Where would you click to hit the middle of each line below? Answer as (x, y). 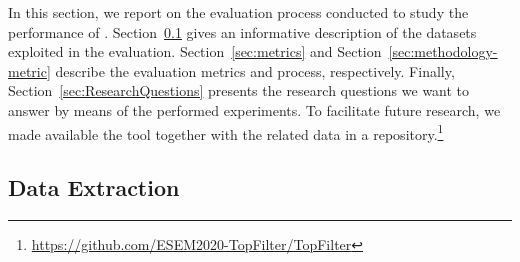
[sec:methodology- (443, 51)
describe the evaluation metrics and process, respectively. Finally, (255, 70)
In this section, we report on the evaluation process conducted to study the (238, 12)
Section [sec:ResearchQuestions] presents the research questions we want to (239, 90)
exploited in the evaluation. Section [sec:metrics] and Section (195, 51)
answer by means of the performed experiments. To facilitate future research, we (254, 109)
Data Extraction (94, 187)
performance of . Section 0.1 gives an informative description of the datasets (242, 31)
